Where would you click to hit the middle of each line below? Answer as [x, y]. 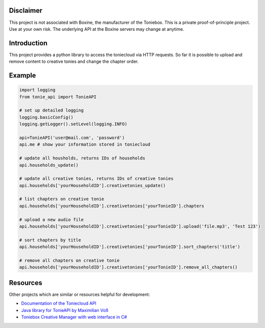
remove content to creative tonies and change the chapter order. [74, 61]
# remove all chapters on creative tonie [69, 260]
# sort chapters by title [50, 240]
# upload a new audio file [51, 220]
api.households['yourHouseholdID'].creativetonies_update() [93, 185]
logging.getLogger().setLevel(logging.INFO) [73, 124]
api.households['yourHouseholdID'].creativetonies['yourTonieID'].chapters [112, 206]
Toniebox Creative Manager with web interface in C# [74, 317]
